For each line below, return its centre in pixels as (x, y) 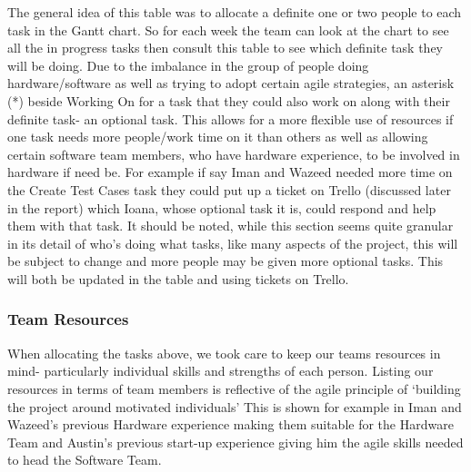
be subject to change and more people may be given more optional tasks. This (225, 261)
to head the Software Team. (85, 460)
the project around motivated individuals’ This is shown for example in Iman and (235, 406)
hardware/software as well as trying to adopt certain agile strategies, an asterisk (231, 83)
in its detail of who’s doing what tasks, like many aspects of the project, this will (233, 243)
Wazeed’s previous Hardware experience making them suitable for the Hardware (230, 424)
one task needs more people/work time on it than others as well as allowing (218, 137)
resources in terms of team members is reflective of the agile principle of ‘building (234, 388)
